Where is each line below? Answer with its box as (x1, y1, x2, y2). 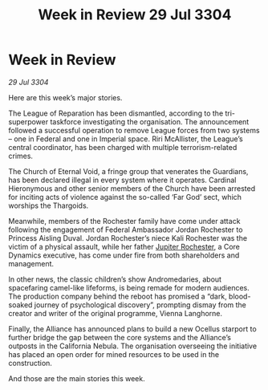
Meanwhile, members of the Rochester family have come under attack (8, 216, 241, 225)
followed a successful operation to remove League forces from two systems (8, 125, 260, 135)
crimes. (8, 151, 34, 160)
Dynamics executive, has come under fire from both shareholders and (8, 250, 240, 260)
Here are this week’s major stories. (8, 92, 123, 102)
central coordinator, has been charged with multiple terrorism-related (8, 142, 238, 152)
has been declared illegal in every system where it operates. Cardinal (8, 175, 237, 185)
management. (8, 258, 55, 268)
